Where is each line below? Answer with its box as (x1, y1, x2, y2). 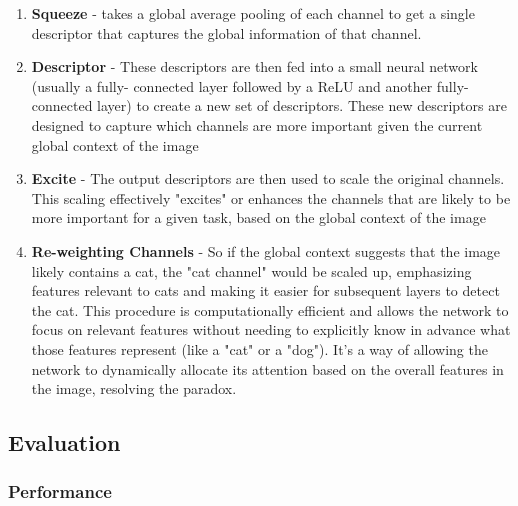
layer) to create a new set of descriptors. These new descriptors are (97, 95, 507, 116)
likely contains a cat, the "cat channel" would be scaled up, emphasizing (31, 260, 472, 281)
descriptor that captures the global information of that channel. (31, 22, 422, 43)
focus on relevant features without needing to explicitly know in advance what (31, 319, 511, 340)
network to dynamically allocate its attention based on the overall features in (31, 358, 504, 379)
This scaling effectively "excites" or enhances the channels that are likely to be (31, 187, 511, 208)
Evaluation (8, 427, 121, 458)
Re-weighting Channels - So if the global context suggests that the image (31, 240, 501, 261)
